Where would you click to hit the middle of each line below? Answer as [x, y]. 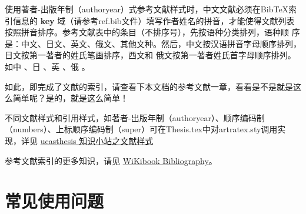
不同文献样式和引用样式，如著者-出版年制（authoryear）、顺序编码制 [135, 117]
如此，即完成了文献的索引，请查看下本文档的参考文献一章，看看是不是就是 [149, 86]
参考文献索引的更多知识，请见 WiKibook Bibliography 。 [111, 160]
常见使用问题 [54, 201]
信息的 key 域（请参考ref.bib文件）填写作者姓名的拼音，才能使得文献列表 [154, 20]
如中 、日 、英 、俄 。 [47, 66]
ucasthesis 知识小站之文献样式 [97, 140]
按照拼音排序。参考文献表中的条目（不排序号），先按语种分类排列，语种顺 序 [152, 32]
